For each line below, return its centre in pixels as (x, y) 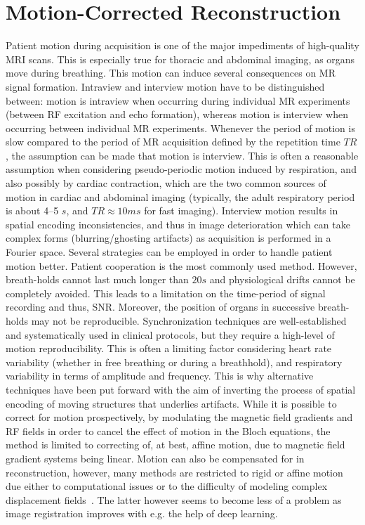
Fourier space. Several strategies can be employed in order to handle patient (169, 252)
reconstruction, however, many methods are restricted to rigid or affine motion (174, 472)
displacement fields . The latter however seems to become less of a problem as (174, 499)
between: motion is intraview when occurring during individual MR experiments (178, 100)
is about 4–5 (32, 210)
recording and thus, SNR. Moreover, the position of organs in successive (160, 307)
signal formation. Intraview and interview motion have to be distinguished (165, 86)
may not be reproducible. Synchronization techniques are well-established (189, 320)
